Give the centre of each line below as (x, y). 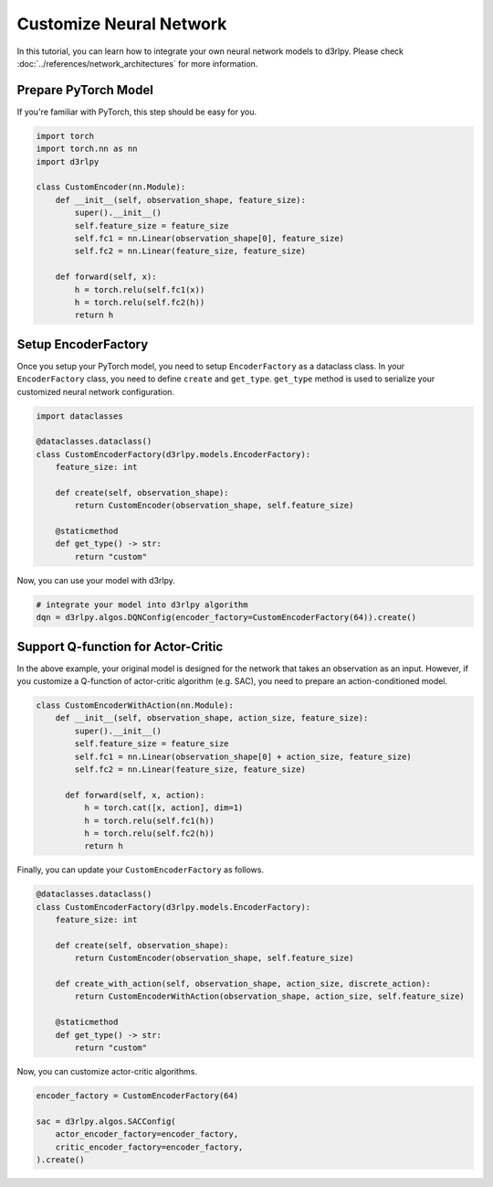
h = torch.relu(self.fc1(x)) (140, 289)
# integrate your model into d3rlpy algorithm (142, 604)
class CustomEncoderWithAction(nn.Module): (135, 706)
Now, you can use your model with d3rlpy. (96, 580)
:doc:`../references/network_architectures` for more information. (137, 63)
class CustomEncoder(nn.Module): (111, 187)
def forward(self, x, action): (135, 795)
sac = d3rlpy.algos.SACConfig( (106, 1121)
